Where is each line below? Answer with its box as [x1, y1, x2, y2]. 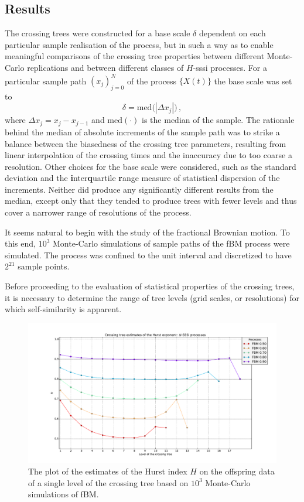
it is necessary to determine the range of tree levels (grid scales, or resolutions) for [5, 291, 299, 303]
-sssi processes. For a [193, 61, 267, 73]
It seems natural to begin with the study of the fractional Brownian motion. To [5, 226, 290, 238]
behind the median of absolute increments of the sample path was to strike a [5, 125, 280, 138]
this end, [5, 237, 36, 250]
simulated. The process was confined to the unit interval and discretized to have [5, 248, 292, 261]
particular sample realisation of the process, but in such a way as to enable [5, 38, 274, 50]
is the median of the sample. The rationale [142, 114, 295, 126]
